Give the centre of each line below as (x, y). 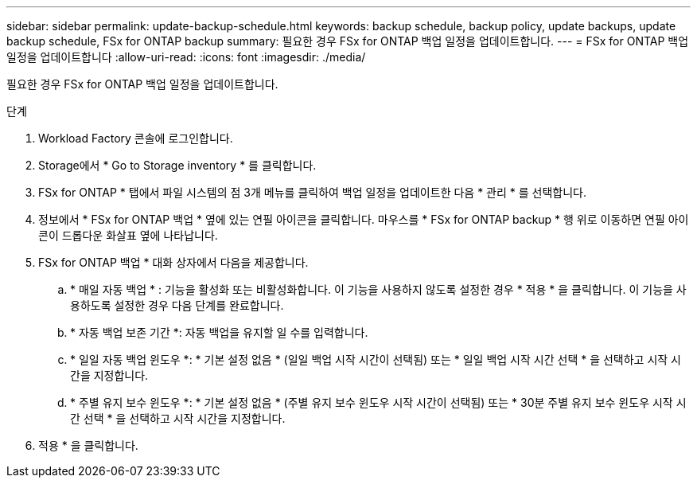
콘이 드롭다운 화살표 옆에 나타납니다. (128, 235)
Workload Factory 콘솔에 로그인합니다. (136, 138)
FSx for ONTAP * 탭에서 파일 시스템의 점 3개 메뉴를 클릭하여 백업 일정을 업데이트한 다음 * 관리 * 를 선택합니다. (312, 192)
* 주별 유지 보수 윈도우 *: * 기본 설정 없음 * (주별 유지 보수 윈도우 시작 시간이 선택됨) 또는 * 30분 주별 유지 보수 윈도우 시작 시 (378, 402)
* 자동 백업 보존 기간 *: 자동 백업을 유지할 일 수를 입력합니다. (219, 332)
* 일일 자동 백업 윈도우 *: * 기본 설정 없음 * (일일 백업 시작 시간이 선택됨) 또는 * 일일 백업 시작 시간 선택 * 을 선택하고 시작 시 (376, 359)
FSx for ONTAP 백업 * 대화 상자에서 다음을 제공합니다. (173, 262)
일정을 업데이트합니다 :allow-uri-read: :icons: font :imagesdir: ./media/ (186, 57)
